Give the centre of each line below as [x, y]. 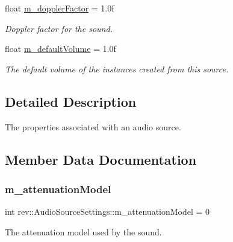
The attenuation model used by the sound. [83, 231]
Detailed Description [71, 101]
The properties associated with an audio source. [93, 126]
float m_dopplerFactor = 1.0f [60, 8]
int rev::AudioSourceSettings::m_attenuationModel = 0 [107, 212]
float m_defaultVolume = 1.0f [61, 49]
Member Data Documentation [101, 159]
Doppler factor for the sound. [59, 28]
